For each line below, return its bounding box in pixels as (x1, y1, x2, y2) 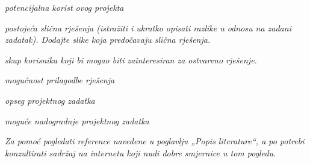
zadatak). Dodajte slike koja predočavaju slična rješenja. (5, 33, 211, 46)
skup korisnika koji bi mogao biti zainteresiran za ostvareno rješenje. (5, 53, 257, 66)
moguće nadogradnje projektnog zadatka (5, 114, 149, 127)
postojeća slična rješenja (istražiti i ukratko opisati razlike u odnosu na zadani (5, 21, 291, 34)
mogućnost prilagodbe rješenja (5, 74, 115, 86)
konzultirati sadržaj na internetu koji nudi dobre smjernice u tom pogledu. (5, 146, 276, 159)
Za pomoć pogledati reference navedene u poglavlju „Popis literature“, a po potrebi (5, 135, 305, 147)
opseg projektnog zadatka (5, 94, 95, 106)
